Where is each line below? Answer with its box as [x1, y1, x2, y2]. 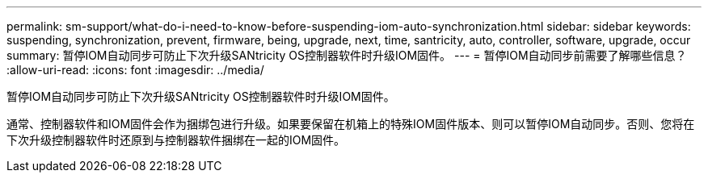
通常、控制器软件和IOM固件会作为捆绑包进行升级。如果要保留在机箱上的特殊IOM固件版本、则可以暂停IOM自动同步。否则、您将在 [6, 117, 695, 131]
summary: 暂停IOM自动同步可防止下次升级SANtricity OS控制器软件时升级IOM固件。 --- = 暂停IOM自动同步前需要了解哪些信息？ [6, 48, 687, 62]
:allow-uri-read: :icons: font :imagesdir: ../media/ [6, 63, 264, 77]
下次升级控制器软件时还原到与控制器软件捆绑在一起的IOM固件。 [6, 133, 346, 147]
